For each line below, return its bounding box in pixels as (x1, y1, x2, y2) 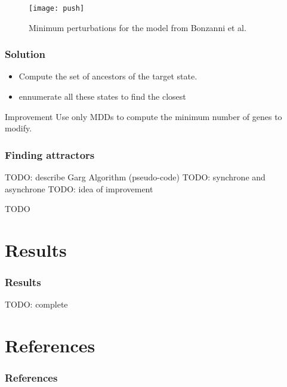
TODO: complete (5, 298, 68, 311)
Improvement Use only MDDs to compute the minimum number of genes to (5, 110, 282, 122)
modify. (5, 122, 32, 134)
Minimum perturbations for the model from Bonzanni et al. (29, 21, 246, 33)
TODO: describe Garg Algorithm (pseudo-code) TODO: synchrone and (5, 171, 266, 183)
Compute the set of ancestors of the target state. (18, 70, 197, 82)
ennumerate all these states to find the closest (18, 90, 186, 103)
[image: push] (29, 4, 85, 13)
